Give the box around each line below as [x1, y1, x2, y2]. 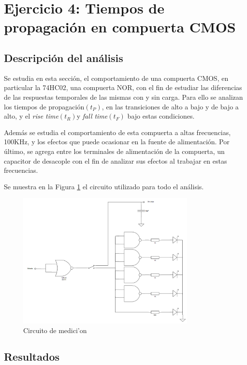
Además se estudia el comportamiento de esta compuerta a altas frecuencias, [4, 127, 231, 137]
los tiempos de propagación [4, 101, 85, 111]
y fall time [76, 111, 108, 121]
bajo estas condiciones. [127, 111, 195, 121]
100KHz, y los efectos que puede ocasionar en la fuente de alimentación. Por [4, 137, 230, 147]
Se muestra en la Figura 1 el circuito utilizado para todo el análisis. [4, 181, 204, 191]
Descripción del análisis [4, 50, 123, 65]
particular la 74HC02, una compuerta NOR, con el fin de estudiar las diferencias [4, 82, 242, 92]
